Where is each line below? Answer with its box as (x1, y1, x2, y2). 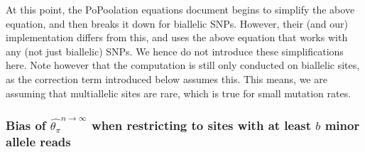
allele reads (6, 132, 71, 150)
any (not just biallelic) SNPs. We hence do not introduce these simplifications (6, 43, 344, 58)
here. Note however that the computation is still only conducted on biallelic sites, (6, 58, 360, 72)
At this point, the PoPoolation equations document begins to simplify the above (6, 2, 355, 16)
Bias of (6, 116, 46, 134)
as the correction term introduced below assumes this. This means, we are (6, 71, 327, 86)
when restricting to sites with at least (92, 116, 312, 134)
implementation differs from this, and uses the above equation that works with (6, 30, 348, 45)
